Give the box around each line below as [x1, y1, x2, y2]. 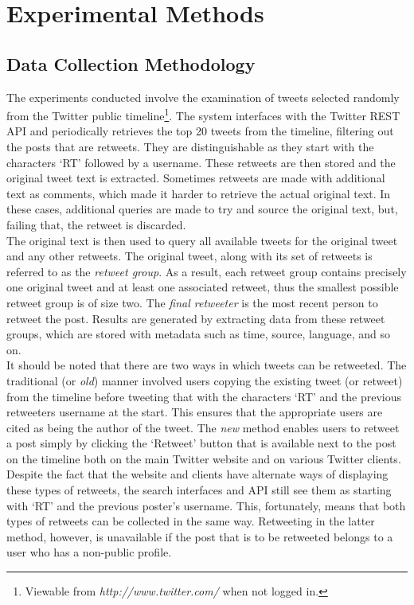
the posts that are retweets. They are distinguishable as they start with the [6, 139, 374, 155]
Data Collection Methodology [6, 51, 256, 76]
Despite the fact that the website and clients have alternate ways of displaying [6, 466, 389, 482]
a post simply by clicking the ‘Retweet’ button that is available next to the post [6, 435, 396, 451]
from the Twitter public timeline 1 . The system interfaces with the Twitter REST [6, 105, 400, 123]
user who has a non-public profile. [6, 544, 172, 560]
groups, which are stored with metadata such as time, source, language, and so [6, 326, 391, 342]
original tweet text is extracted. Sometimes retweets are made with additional [6, 170, 385, 186]
